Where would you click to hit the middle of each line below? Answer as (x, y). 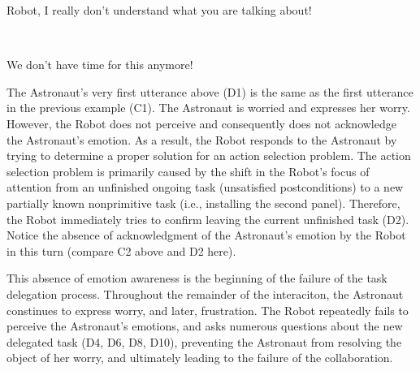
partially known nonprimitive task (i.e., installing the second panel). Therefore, (204, 203)
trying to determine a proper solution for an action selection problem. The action (209, 155)
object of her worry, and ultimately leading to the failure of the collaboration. (200, 358)
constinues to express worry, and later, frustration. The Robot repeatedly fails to (208, 310)
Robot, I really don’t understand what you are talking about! (159, 10)
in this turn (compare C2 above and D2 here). (121, 250)
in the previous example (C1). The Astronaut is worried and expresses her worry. (208, 108)
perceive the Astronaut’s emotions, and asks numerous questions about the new (205, 326)
